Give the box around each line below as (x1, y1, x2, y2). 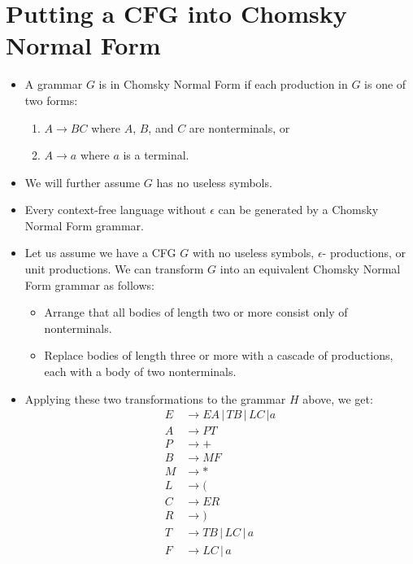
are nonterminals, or (189, 119, 290, 136)
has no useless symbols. (156, 173, 272, 190)
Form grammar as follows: (24, 276, 154, 293)
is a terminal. (123, 146, 189, 164)
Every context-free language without (24, 201, 206, 218)
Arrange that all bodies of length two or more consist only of (44, 304, 348, 321)
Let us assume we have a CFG (24, 244, 176, 261)
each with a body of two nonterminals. (44, 363, 237, 380)
